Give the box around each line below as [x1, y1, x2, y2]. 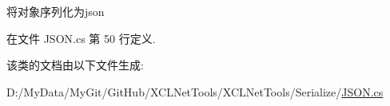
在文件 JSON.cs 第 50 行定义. [6, 29, 156, 46]
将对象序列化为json [6, 3, 105, 19]
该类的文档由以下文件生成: [6, 57, 144, 73]
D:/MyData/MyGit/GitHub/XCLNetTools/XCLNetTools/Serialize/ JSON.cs [6, 83, 384, 100]
